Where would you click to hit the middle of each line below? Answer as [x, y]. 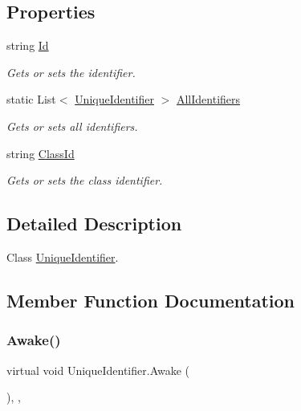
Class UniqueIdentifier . [63, 256]
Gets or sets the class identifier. [85, 180]
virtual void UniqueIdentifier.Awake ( [98, 370]
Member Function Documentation [151, 300]
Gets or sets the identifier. [71, 72]
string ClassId [41, 153]
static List [31, 99]
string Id [28, 45]
